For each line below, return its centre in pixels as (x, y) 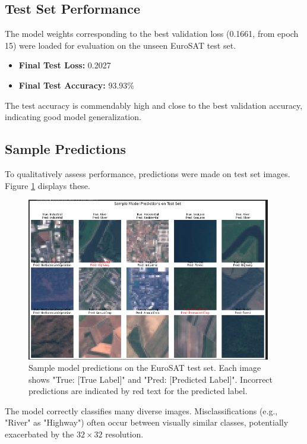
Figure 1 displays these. (48, 185)
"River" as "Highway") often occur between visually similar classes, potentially (147, 422)
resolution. (124, 434)
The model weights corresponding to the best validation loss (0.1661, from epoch (152, 34)
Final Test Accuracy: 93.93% (76, 85)
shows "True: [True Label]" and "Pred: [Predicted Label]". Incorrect (151, 379)
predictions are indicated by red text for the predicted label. (138, 391)
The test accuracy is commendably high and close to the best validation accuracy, (154, 105)
